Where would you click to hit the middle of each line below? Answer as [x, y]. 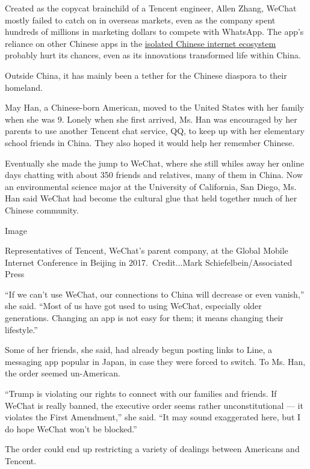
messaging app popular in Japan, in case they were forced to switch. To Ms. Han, [155, 361]
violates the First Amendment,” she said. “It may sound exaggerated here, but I [153, 417]
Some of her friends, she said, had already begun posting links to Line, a [139, 350]
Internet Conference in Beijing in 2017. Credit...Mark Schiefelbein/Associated [149, 262]
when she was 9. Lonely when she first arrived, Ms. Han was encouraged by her [151, 119]
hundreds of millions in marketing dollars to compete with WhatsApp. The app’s [154, 32]
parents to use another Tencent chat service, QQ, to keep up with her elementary [155, 131]
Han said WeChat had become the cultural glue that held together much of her [151, 198]
